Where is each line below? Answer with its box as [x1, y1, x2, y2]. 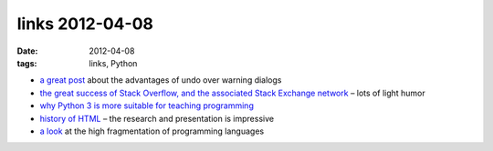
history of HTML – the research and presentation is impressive [39, 113, 274, 124]
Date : [16, 45, 38, 56]
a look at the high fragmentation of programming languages [39, 126, 265, 136]
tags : [16, 57, 37, 68]
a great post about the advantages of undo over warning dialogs [39, 75, 282, 86]
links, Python [89, 57, 138, 68]
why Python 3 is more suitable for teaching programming [39, 100, 255, 111]
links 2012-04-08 [16, 14, 154, 34]
